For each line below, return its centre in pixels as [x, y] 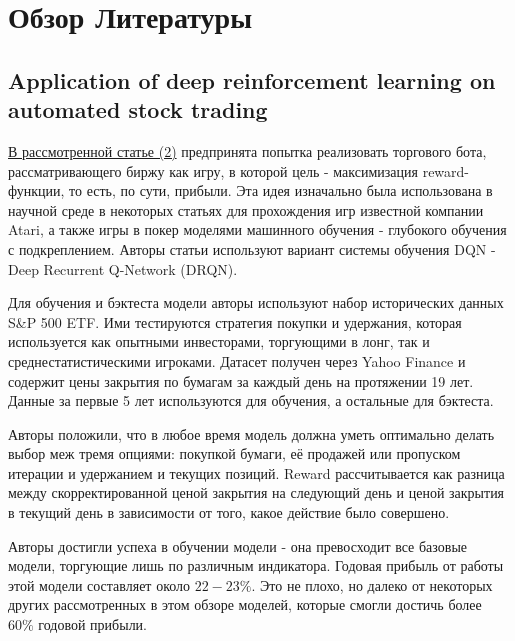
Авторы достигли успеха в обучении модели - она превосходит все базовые [238, 545]
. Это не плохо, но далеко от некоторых [372, 584]
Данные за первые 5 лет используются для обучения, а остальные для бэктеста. [251, 400]
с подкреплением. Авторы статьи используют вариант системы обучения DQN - [252, 248]
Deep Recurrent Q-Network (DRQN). [123, 268]
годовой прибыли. [93, 624]
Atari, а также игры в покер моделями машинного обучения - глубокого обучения [257, 229]
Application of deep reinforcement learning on [252, 79]
